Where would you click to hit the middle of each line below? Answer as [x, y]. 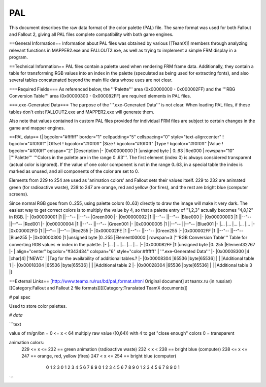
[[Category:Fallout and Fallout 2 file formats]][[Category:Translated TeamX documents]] [98, 288]
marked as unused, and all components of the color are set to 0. [74, 171]
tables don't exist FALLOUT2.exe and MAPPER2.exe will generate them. [82, 112]
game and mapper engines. [37, 128]
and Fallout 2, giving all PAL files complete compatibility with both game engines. [91, 34]
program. [18, 57]
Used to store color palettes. [38, 306]
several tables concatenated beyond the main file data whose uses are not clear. [91, 80]
